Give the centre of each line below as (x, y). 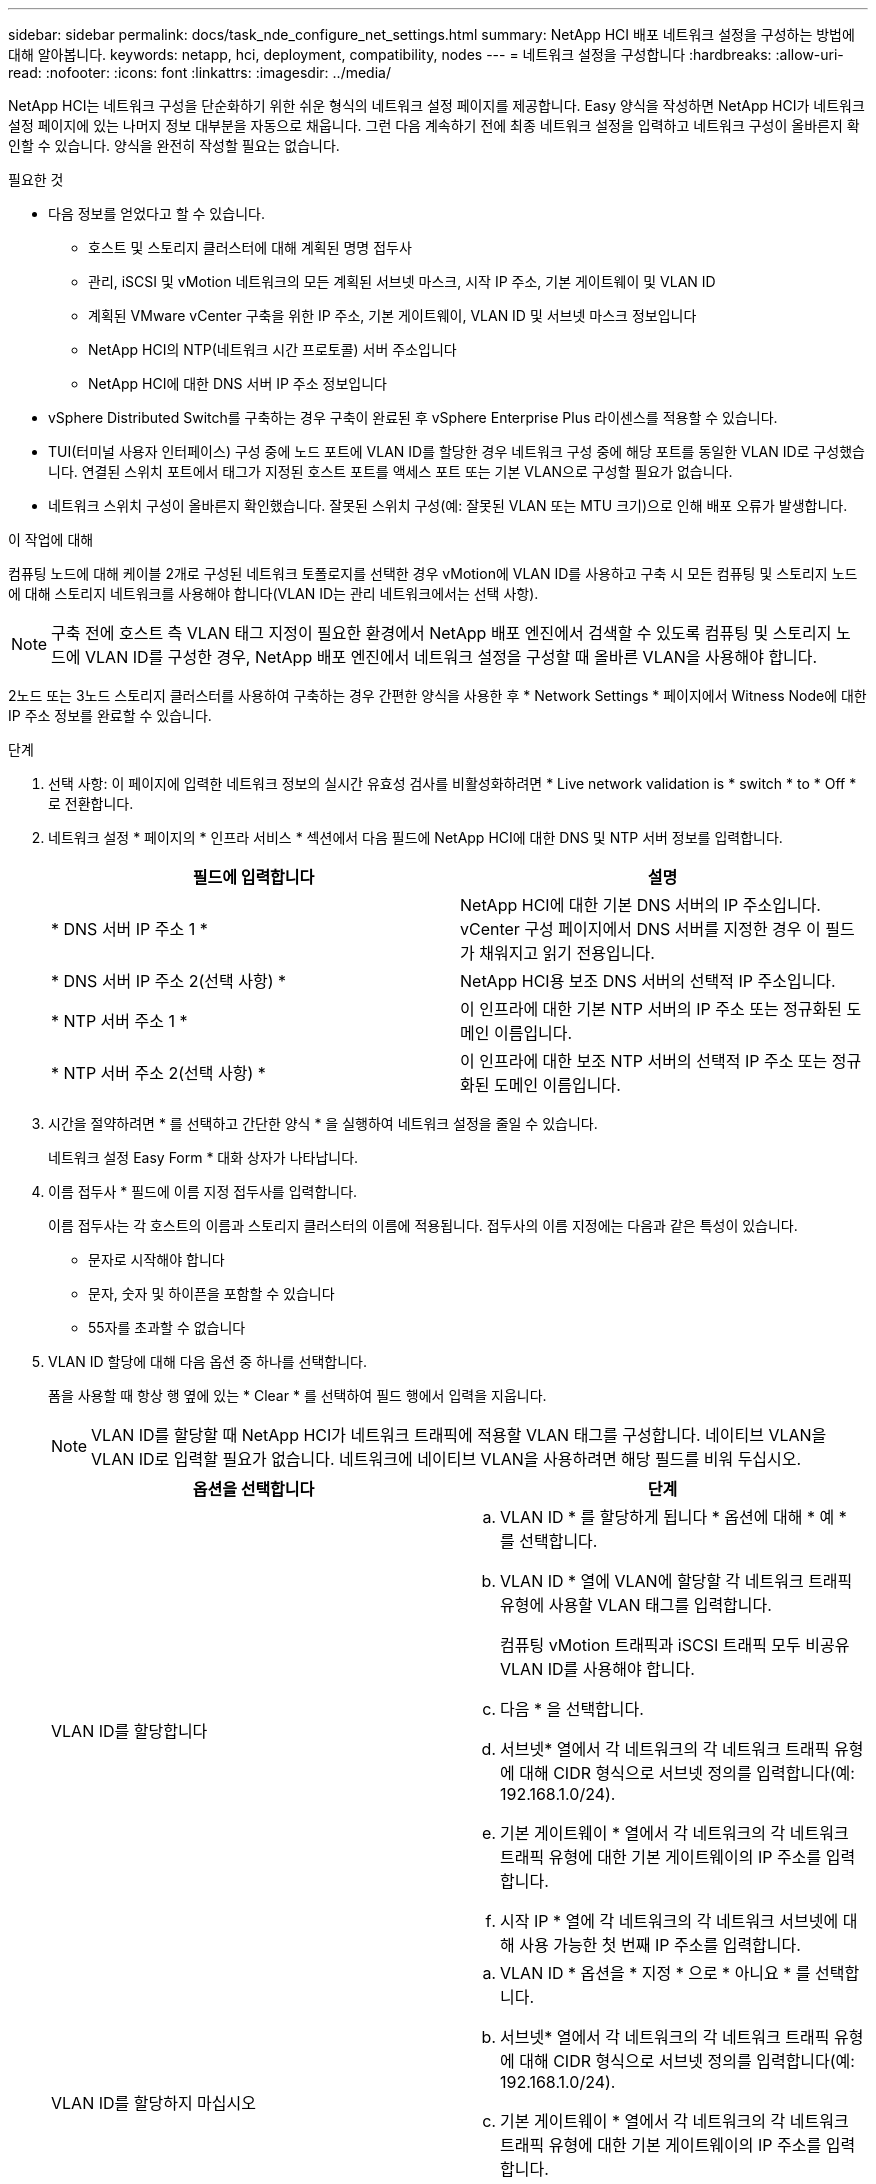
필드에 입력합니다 (253, 877)
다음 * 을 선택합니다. (572, 1709)
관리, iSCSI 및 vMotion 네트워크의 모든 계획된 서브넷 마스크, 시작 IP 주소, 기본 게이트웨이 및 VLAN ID (402, 281)
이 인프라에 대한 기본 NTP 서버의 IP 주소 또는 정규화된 (651, 1009)
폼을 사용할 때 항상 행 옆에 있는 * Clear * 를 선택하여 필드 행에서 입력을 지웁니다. (297, 1395)
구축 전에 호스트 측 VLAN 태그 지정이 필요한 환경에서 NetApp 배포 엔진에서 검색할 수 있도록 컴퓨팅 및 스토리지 (441, 633)
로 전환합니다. (91, 803)
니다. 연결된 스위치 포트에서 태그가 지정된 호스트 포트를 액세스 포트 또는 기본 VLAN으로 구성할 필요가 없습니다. (390, 471)
